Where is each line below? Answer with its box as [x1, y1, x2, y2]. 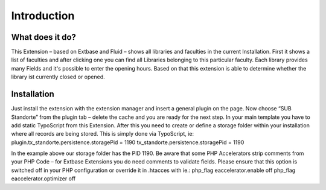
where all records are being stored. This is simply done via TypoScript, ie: [11, 130, 194, 138]
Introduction [11, 9, 75, 22]
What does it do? [11, 32, 77, 42]
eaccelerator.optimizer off [11, 175, 75, 182]
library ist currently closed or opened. [11, 73, 105, 81]
